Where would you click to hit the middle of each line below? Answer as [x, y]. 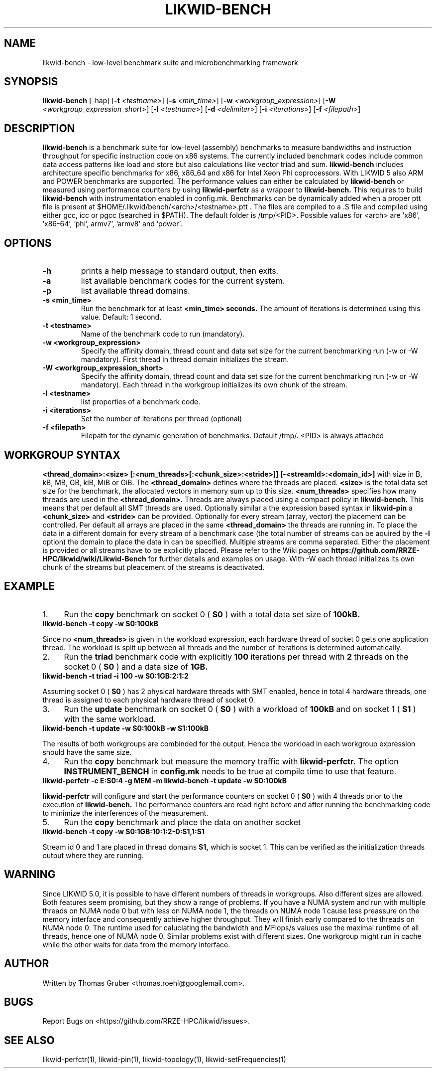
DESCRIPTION [40, 128]
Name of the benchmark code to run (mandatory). [163, 334]
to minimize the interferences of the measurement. [125, 813]
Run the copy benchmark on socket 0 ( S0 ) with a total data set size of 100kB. [212, 614]
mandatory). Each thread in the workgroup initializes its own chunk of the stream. [214, 385]
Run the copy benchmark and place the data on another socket [182, 822]
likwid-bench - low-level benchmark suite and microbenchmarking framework [170, 62]
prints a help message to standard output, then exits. [180, 271]
